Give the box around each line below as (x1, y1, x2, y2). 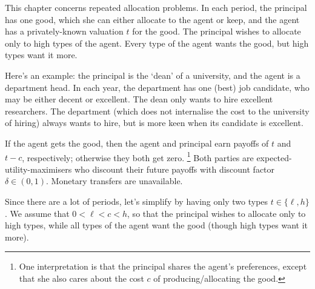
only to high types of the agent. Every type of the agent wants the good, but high (5, 36, 309, 49)
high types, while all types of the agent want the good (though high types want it (5, 219, 308, 231)
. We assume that (5, 207, 70, 219)
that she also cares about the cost (19, 271, 144, 284)
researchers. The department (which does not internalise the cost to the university (5, 104, 310, 117)
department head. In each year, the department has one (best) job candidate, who (5, 81, 310, 93)
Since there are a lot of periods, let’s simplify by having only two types (5, 194, 268, 207)
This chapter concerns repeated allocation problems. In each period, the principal (5, 1, 307, 13)
